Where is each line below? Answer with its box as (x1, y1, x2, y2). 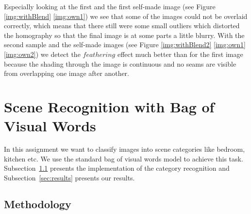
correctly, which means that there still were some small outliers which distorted (4, 20, 240, 31)
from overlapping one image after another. (4, 68, 130, 78)
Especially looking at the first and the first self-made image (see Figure (4, 1, 216, 11)
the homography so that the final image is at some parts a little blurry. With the (4, 30, 245, 40)
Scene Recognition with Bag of (4, 96, 215, 116)
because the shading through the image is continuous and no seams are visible (4, 58, 236, 69)
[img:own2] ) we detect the (4, 49, 81, 59)
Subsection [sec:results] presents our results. (4, 172, 135, 182)
